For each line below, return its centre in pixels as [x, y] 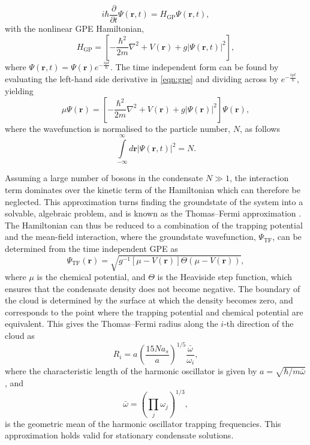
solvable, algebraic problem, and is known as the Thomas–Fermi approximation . [153, 213]
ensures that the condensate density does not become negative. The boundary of [153, 288]
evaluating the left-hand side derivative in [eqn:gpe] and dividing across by [142, 79]
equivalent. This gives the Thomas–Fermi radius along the [112, 324]
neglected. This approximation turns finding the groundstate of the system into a [154, 201]
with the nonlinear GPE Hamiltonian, [74, 28]
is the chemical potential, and [91, 277]
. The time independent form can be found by [194, 66]
